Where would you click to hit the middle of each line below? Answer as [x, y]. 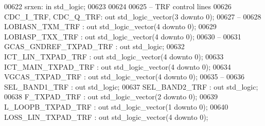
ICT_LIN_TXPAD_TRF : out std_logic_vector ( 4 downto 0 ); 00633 [114, 56]
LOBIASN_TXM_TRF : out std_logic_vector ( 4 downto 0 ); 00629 [110, 26]
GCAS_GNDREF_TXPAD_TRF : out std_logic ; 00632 [94, 46]
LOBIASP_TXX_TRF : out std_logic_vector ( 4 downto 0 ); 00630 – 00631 [123, 36]
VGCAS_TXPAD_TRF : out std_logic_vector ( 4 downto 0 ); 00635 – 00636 [124, 77]
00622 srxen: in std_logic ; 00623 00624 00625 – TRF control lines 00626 [118, 6]
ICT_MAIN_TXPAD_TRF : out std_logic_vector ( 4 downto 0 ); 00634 [118, 66]
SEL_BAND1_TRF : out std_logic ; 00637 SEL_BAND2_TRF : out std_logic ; [131, 86]
